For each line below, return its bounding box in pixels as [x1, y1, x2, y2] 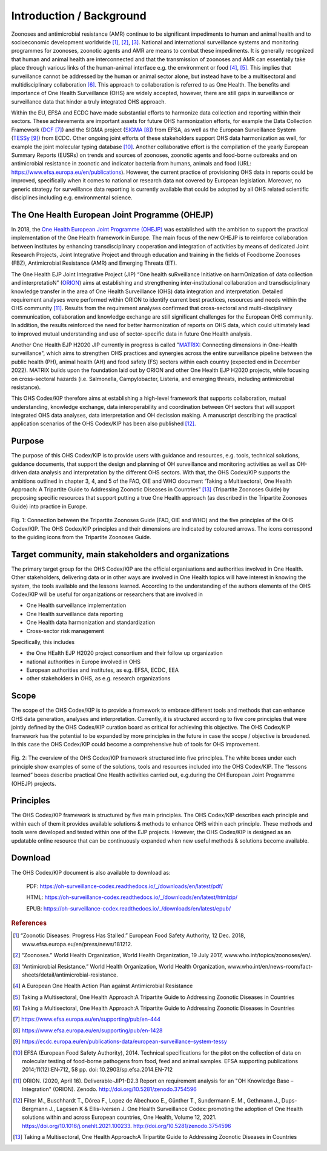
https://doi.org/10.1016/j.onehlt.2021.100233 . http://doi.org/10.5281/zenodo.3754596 [22, 1122, 231, 1129]
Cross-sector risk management [26, 627, 104, 634]
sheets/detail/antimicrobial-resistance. [22, 971, 118, 978]
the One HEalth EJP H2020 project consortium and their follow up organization [26, 649, 223, 657]
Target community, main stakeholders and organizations [11, 549, 230, 560]
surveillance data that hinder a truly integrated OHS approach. [11, 98, 167, 105]
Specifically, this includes [11, 638, 75, 645]
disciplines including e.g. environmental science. [11, 194, 133, 201]
